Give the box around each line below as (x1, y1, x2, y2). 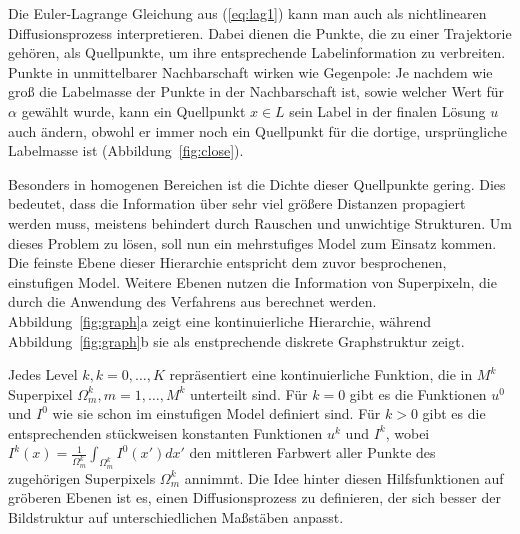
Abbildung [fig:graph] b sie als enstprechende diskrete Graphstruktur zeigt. (8, 330, 465, 351)
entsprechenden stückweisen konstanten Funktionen (8, 422, 323, 443)
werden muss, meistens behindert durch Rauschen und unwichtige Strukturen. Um (8, 212, 513, 233)
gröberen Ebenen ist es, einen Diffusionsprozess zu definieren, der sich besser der (8, 487, 501, 508)
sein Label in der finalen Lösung (289, 100, 486, 121)
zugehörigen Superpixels (8, 467, 156, 488)
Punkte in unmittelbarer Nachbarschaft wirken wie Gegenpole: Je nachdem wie (8, 61, 493, 82)
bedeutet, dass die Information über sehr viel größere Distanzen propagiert (8, 193, 466, 214)
